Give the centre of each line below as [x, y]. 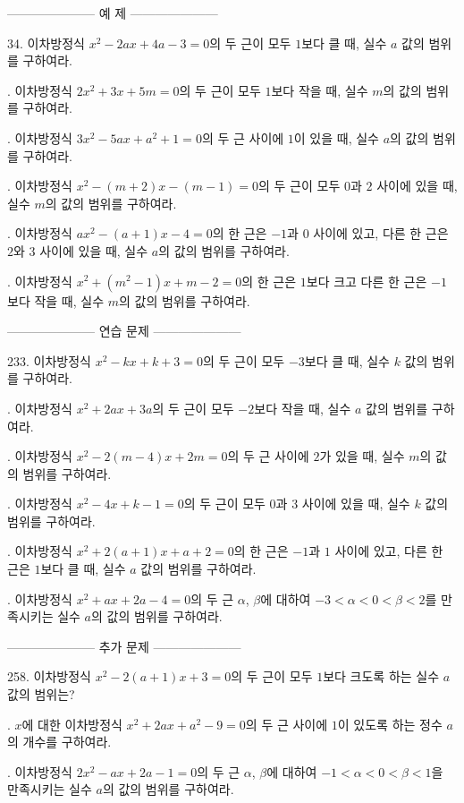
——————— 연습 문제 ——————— [124, 331]
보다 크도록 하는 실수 [381, 676]
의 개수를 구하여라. [59, 742]
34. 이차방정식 [46, 43]
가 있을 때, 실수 [362, 456]
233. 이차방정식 [49, 360]
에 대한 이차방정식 [72, 724]
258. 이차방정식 [49, 676]
